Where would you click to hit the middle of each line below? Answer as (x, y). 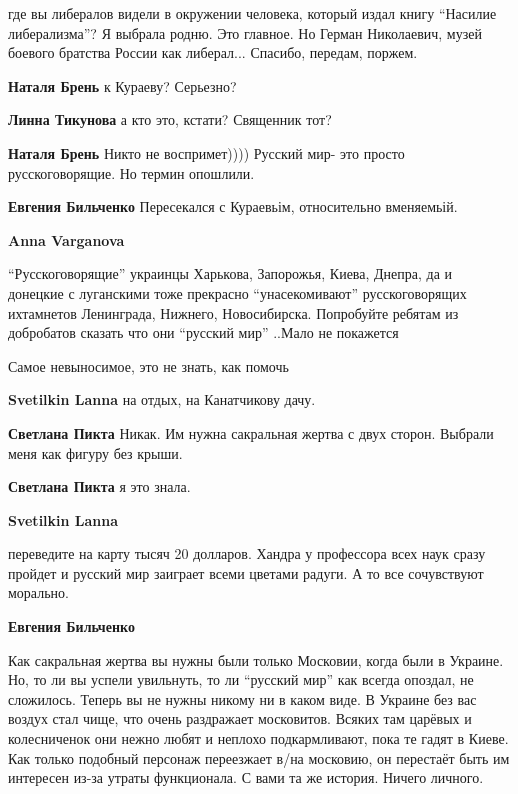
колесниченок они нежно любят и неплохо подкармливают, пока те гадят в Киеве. (258, 738)
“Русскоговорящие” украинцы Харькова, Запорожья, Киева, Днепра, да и (230, 273)
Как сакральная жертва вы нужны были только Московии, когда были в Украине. (256, 659)
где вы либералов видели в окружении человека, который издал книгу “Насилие (252, 13)
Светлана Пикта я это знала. (99, 486)
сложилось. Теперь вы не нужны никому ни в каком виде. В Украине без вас (242, 698)
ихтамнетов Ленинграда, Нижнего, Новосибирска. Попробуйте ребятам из (233, 312)
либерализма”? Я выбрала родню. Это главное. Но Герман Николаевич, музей (245, 32)
